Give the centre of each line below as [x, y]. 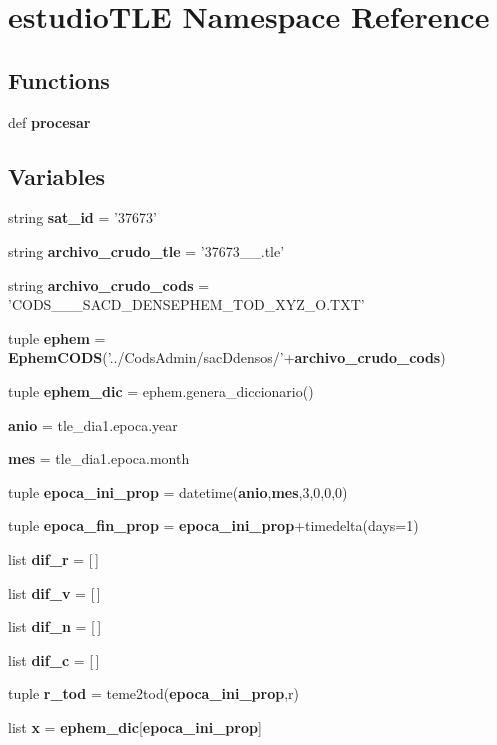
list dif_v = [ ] [54, 592]
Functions [59, 79]
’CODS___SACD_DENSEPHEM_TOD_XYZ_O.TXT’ [186, 304]
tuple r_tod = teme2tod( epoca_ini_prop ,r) [154, 693]
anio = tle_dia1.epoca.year [93, 424]
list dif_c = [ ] [54, 659]
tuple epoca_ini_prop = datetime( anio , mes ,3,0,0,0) [178, 491]
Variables [57, 175]
